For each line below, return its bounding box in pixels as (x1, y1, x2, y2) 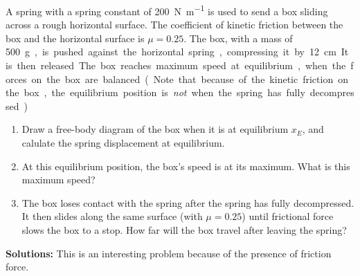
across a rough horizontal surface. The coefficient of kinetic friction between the (6, 17, 343, 32)
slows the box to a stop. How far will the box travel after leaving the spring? (21, 222, 347, 237)
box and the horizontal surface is (6, 30, 145, 45)
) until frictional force (242, 209, 334, 223)
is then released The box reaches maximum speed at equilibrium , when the (6, 58, 346, 73)
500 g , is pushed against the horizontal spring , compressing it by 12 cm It (6, 44, 349, 59)
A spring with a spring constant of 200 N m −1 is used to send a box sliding (6, 2, 328, 18)
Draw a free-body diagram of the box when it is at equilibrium (21, 122, 289, 136)
